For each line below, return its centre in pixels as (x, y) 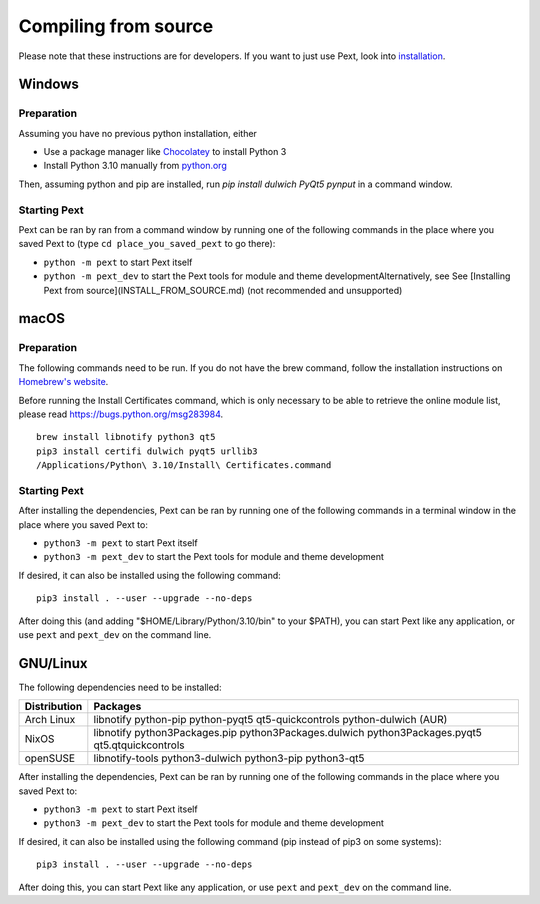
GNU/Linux (53, 663)
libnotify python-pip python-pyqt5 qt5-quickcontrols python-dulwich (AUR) (270, 720)
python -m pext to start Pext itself (118, 262)
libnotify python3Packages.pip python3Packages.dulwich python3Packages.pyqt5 (287, 733)
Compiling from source (116, 26)
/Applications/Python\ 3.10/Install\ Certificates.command (184, 465)
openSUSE (49, 758)
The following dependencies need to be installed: (120, 687)
